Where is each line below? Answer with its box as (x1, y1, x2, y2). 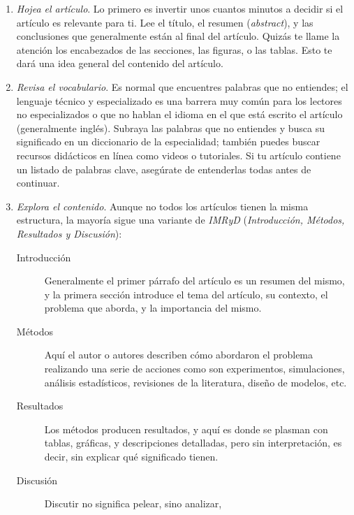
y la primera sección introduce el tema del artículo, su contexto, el (44, 286, 328, 301)
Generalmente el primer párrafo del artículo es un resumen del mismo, (44, 273, 345, 288)
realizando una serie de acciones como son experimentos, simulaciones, (44, 361, 345, 376)
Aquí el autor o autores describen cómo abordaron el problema (44, 347, 314, 362)
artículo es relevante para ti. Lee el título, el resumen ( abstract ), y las (16, 15, 314, 29)
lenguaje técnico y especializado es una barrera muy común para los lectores (16, 93, 342, 108)
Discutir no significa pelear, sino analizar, (44, 496, 222, 511)
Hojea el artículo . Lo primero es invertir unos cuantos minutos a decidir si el (16, 1, 344, 15)
